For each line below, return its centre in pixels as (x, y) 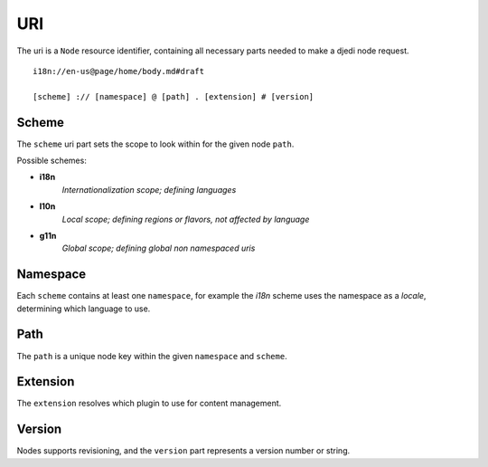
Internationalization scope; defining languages (149, 189)
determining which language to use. (84, 309)
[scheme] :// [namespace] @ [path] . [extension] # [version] (174, 96)
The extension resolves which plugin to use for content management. (149, 404)
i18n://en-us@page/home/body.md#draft (119, 71)
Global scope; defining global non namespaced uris (159, 248)
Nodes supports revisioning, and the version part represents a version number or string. (183, 451)
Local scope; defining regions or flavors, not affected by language (186, 219)
